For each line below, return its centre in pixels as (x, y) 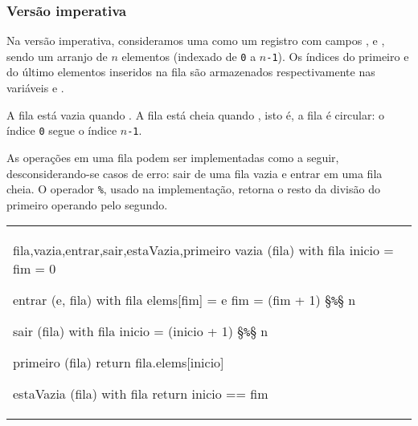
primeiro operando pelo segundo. (87, 204)
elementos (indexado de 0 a (189, 56)
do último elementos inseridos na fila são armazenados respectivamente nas (191, 72)
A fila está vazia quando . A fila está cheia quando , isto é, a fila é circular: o (196, 114)
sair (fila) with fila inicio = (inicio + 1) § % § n (141, 331)
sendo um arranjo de (57, 56)
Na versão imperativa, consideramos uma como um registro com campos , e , (196, 41)
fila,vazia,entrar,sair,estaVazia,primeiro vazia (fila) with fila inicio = (203, 250)
